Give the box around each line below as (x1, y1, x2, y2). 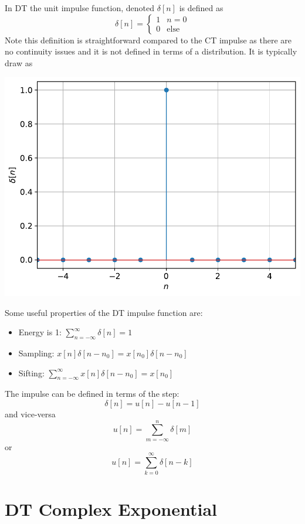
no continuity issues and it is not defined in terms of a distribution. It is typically (5, 45, 297, 57)
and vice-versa (5, 408, 56, 420)
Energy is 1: (18, 326, 62, 338)
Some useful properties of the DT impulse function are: (5, 306, 203, 318)
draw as (5, 56, 33, 69)
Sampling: (18, 347, 55, 359)
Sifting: (18, 366, 45, 379)
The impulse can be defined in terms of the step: (5, 387, 179, 400)
